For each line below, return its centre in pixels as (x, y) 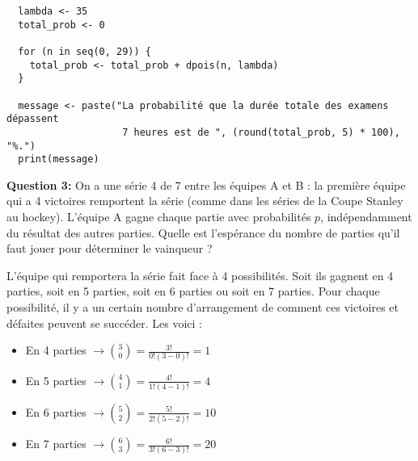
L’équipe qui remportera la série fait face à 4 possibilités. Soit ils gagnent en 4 (200, 275)
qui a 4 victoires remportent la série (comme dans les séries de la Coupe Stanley (205, 201)
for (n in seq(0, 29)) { (84, 51)
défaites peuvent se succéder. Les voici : (104, 323)
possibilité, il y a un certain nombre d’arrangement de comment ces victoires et (203, 307)
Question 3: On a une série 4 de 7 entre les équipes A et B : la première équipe (206, 184)
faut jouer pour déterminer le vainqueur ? (110, 248)
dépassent (33, 119)
